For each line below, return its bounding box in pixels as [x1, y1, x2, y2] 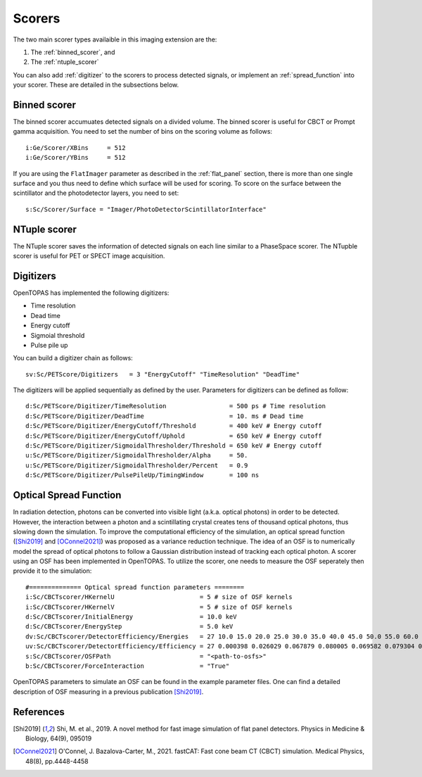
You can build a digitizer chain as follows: [13, 354, 133, 362]
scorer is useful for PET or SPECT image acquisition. [13, 252, 165, 260]
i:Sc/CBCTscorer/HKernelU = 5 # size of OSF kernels [25, 593, 293, 601]
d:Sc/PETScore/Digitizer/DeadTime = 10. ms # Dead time [25, 412, 304, 420]
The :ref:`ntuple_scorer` [30, 58, 99, 66]
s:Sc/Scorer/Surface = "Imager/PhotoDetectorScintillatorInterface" [25, 205, 267, 213]
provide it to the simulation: [13, 567, 92, 575]
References [13, 706, 65, 718]
